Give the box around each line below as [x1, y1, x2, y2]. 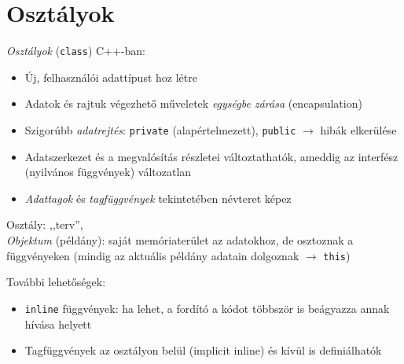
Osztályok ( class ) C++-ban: [6, 42, 146, 59]
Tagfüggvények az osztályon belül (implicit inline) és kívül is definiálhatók [24, 342, 382, 358]
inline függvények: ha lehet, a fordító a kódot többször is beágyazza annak [24, 300, 390, 316]
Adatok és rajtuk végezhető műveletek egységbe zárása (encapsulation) [24, 95, 362, 112]
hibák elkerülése [320, 121, 397, 138]
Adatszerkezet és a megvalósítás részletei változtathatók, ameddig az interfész [24, 148, 398, 164]
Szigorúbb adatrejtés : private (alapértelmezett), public [24, 121, 296, 138]
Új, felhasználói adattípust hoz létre [24, 68, 197, 85]
